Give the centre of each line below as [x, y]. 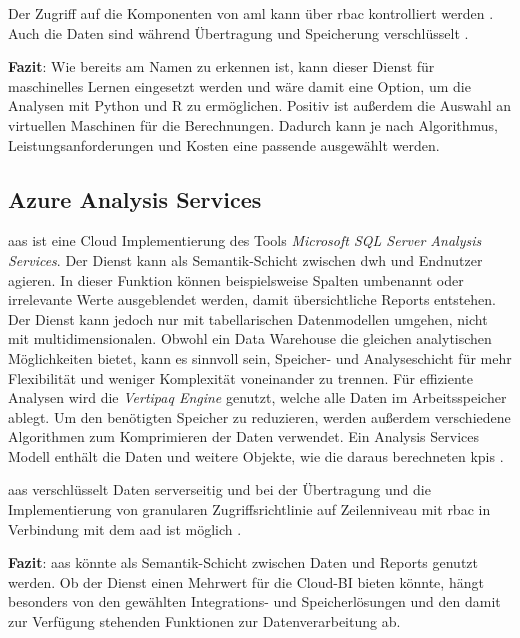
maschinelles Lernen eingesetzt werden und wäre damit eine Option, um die [239, 85]
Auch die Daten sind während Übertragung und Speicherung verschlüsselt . [238, 32]
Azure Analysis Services [135, 198]
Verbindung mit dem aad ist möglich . [125, 528]
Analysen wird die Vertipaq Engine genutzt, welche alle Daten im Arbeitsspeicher [257, 397]
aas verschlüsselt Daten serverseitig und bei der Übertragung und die [219, 489]
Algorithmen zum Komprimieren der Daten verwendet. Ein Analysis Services [244, 436]
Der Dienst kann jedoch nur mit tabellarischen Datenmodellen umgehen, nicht [248, 318]
